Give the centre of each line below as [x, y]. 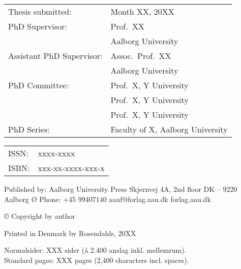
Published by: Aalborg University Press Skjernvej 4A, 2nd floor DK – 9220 [121, 189]
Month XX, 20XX [142, 11]
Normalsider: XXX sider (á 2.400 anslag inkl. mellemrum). [95, 250]
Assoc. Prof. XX [141, 56]
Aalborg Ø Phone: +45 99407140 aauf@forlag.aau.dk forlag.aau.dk [108, 199]
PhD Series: [29, 129]
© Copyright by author [40, 216]
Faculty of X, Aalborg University [169, 129]
